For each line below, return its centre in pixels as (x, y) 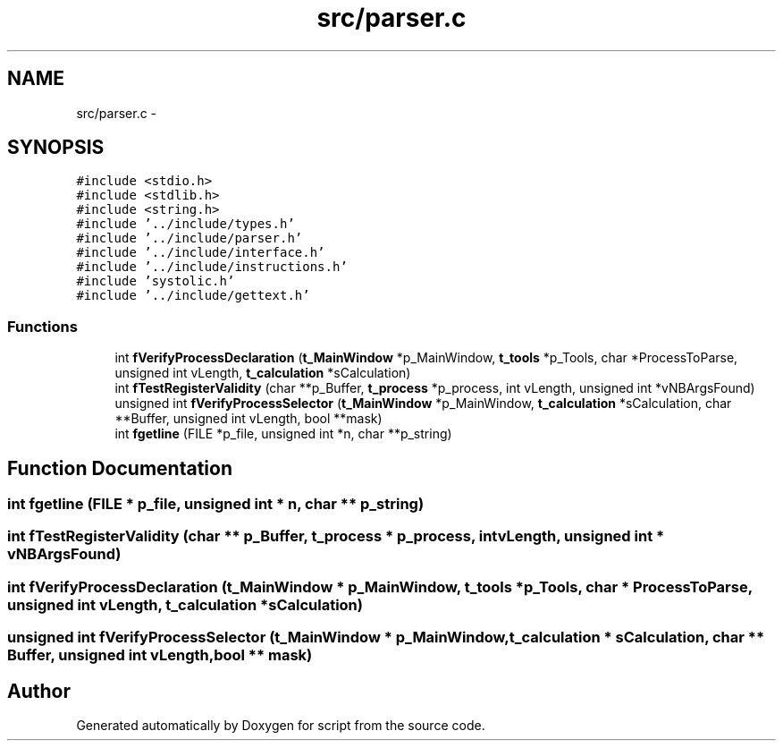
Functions (42, 326)
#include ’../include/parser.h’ (189, 238)
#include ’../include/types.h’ (185, 224)
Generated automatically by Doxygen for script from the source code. (281, 725)
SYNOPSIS (56, 148)
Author (39, 691)
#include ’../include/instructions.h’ (212, 267)
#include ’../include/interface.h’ (201, 253)
